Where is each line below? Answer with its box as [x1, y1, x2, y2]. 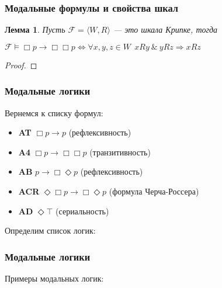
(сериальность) [56, 204, 109, 217]
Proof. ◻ [5, 58, 37, 71]
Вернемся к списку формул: [5, 106, 103, 119]
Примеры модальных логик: [5, 272, 104, 284]
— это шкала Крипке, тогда [113, 23, 218, 36]
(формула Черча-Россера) [109, 185, 199, 197]
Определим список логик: [5, 224, 96, 237]
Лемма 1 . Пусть [5, 23, 65, 36]
